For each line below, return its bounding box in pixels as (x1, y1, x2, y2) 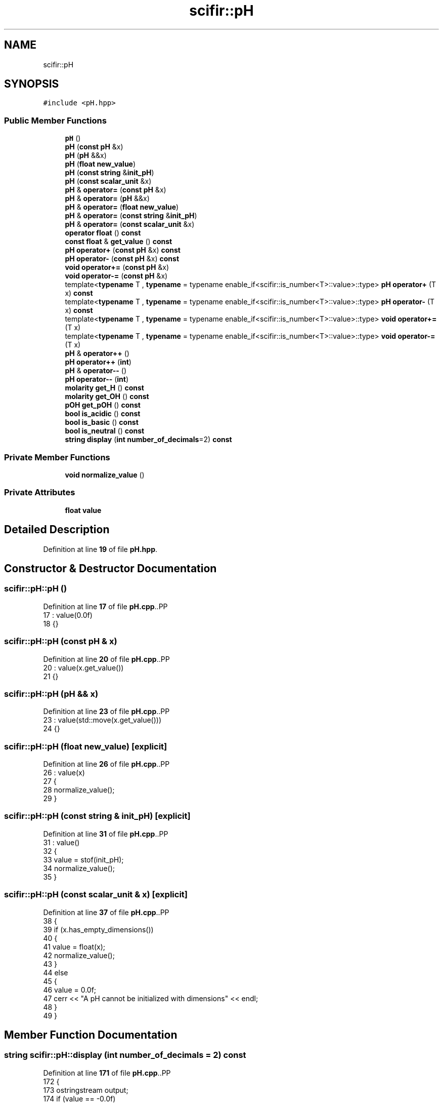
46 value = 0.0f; (43, 985, 97, 994)
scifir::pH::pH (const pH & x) (4, 636, 117, 647)
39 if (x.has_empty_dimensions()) (43, 925, 154, 934)
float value (65, 505, 102, 515)
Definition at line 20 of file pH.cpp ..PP (43, 654, 170, 663)
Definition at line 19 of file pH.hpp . (43, 544, 158, 554)
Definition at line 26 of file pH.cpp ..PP (43, 760, 170, 768)
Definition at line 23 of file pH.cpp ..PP (43, 707, 170, 716)
